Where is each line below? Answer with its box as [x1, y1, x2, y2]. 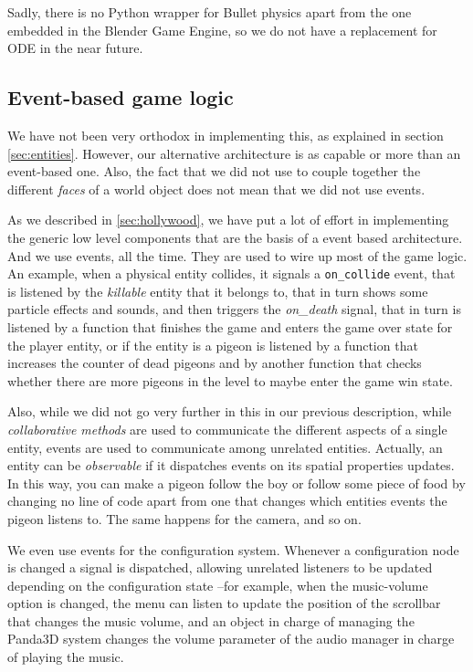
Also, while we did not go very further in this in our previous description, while [7, 402, 452, 421]
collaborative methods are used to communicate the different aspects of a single [7, 419, 447, 438]
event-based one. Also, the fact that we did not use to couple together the [7, 162, 421, 181]
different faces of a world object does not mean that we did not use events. [7, 179, 426, 198]
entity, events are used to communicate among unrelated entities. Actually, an [7, 437, 443, 457]
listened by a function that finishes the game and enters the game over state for [7, 317, 453, 336]
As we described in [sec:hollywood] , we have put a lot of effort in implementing [7, 210, 449, 229]
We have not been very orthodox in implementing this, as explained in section [7, 125, 444, 144]
